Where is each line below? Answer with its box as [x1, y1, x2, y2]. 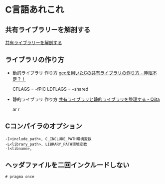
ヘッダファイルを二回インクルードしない [5, 161, 130, 170]
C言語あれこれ [5, 4, 64, 15]
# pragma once [5, 175, 35, 180]
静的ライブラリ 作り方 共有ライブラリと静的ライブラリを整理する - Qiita [12, 96, 160, 102]
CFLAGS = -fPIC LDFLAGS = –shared [12, 86, 89, 92]
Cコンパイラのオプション [5, 122, 82, 131]
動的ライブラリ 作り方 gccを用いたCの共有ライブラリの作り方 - [12, 70, 143, 76]
